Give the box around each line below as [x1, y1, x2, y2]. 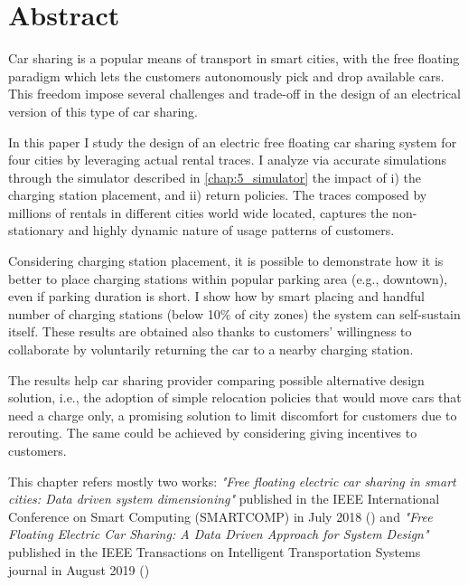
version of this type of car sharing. [8, 101, 198, 120]
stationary [8, 221, 64, 240]
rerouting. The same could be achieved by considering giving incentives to [8, 423, 417, 442]
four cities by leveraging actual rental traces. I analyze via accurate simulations [8, 150, 447, 169]
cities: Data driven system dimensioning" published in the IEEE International [8, 489, 440, 508]
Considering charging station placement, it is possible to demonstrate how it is [8, 251, 444, 270]
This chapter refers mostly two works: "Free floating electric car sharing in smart [8, 471, 456, 490]
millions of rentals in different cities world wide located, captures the [8, 203, 388, 222]
